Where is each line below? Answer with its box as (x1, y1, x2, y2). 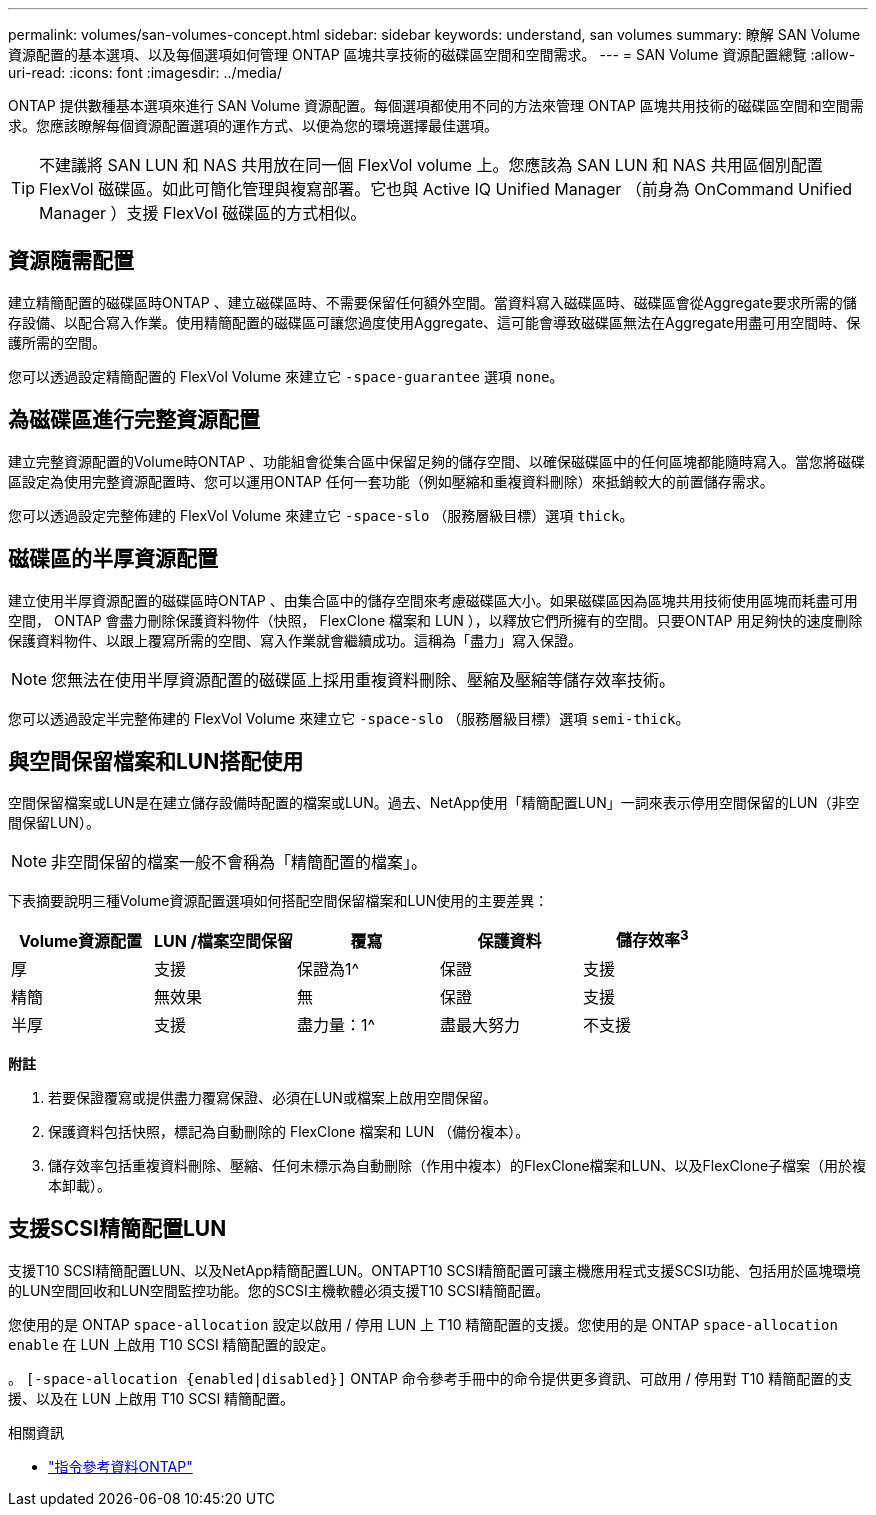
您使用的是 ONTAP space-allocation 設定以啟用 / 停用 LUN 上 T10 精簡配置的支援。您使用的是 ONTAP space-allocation (8, 1315, 838, 1333)
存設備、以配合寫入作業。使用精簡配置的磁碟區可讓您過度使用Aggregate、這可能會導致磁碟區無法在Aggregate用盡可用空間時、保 (8, 313, 861, 331)
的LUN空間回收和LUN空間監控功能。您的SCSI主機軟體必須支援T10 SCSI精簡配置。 (8, 1281, 550, 1299)
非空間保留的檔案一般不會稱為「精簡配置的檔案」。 (51, 852, 428, 873)
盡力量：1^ (296, 1014, 375, 1035)
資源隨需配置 (8, 248, 134, 274)
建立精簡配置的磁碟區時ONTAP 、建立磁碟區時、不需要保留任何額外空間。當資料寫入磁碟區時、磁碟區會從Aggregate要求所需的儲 (8, 293, 857, 311)
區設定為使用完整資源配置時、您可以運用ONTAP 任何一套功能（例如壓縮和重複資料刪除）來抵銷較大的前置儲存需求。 (8, 472, 774, 490)
